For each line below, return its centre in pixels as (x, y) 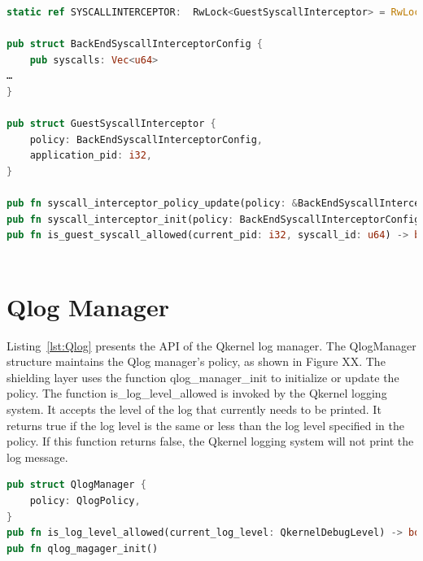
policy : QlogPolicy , (85, 500)
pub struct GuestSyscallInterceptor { (111, 124)
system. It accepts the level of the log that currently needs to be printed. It (194, 409)
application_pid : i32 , (91, 156)
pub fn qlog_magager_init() (83, 548)
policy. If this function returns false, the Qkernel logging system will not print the (210, 441)
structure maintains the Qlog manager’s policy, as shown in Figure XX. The (196, 361)
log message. (37, 457)
